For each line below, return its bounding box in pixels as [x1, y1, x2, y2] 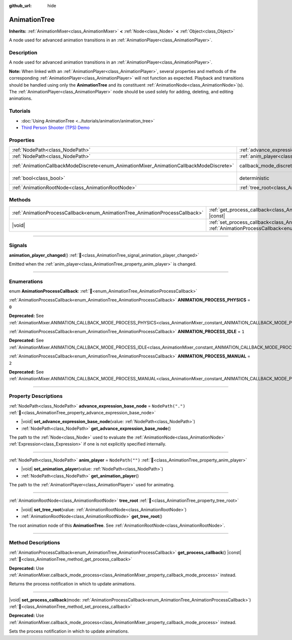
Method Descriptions [9, 539, 60, 546]
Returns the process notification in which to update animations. [9, 581, 136, 587]
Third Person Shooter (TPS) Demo [21, 124, 90, 130]
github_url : [9, 3, 32, 8]
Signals [9, 242, 27, 249]
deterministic [239, 175, 270, 182]
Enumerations [9, 278, 43, 284]
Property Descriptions [9, 393, 63, 400]
